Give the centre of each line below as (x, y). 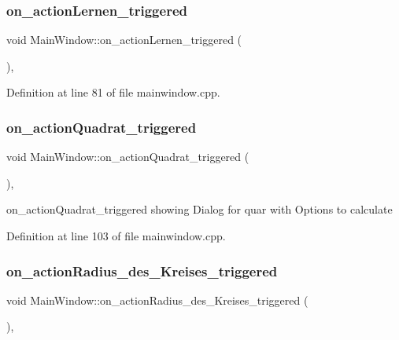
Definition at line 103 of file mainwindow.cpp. (116, 236)
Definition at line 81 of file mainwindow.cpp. (113, 92)
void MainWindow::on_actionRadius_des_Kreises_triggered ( (157, 300)
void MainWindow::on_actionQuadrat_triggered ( (128, 157)
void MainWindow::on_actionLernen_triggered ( (124, 40)
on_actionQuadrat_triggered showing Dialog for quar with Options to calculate (199, 209)
